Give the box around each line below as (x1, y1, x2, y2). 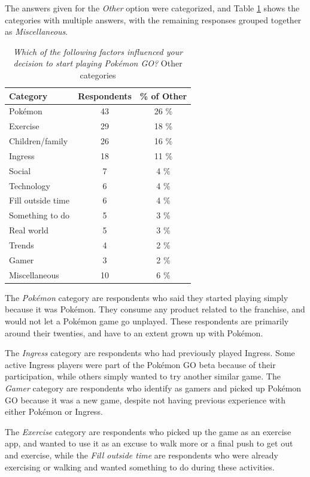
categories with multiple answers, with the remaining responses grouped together (5, 13, 302, 26)
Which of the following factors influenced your (13, 45, 183, 57)
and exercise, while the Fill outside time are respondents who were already (5, 448, 278, 461)
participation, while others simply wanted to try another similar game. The (5, 370, 281, 382)
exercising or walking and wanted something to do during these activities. (5, 460, 275, 473)
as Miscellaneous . (5, 25, 68, 38)
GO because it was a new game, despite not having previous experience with (5, 393, 286, 406)
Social (9, 164, 31, 177)
